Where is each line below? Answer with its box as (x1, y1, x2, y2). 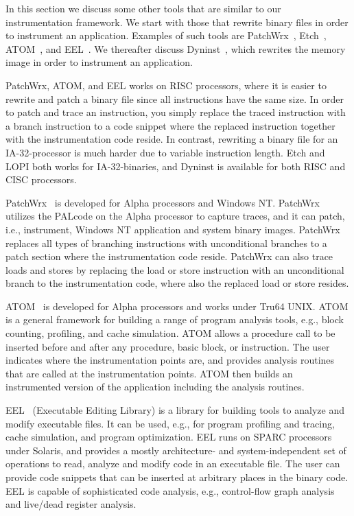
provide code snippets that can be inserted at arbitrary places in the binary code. (5, 470, 349, 484)
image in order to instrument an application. (5, 55, 193, 69)
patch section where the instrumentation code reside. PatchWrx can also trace (5, 249, 333, 263)
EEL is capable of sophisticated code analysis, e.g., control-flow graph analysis (5, 483, 335, 497)
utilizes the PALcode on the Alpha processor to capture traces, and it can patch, (5, 209, 345, 223)
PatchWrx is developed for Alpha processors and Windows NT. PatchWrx (5, 195, 320, 209)
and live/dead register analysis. (5, 497, 137, 511)
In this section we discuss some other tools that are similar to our (5, 1, 281, 15)
